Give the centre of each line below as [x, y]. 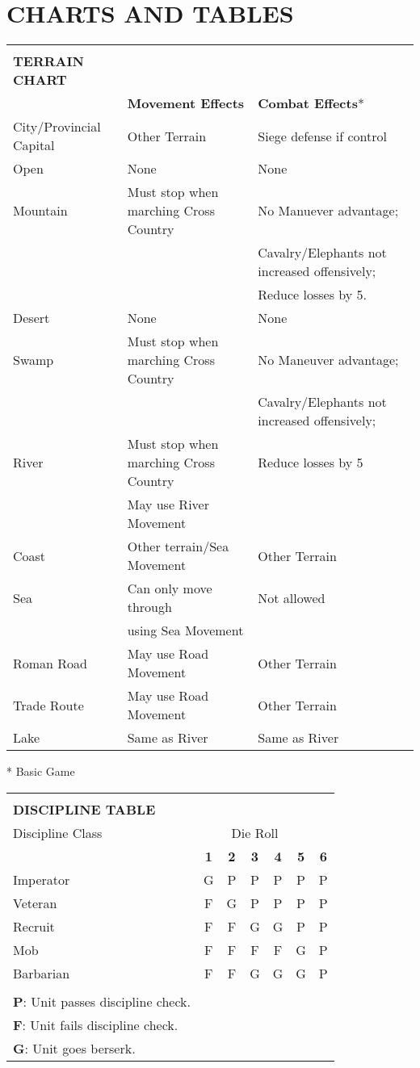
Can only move [170, 588]
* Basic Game [41, 771]
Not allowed [292, 597]
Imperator [42, 879]
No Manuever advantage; [328, 211]
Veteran [35, 903]
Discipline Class [58, 832]
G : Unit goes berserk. [74, 1048]
